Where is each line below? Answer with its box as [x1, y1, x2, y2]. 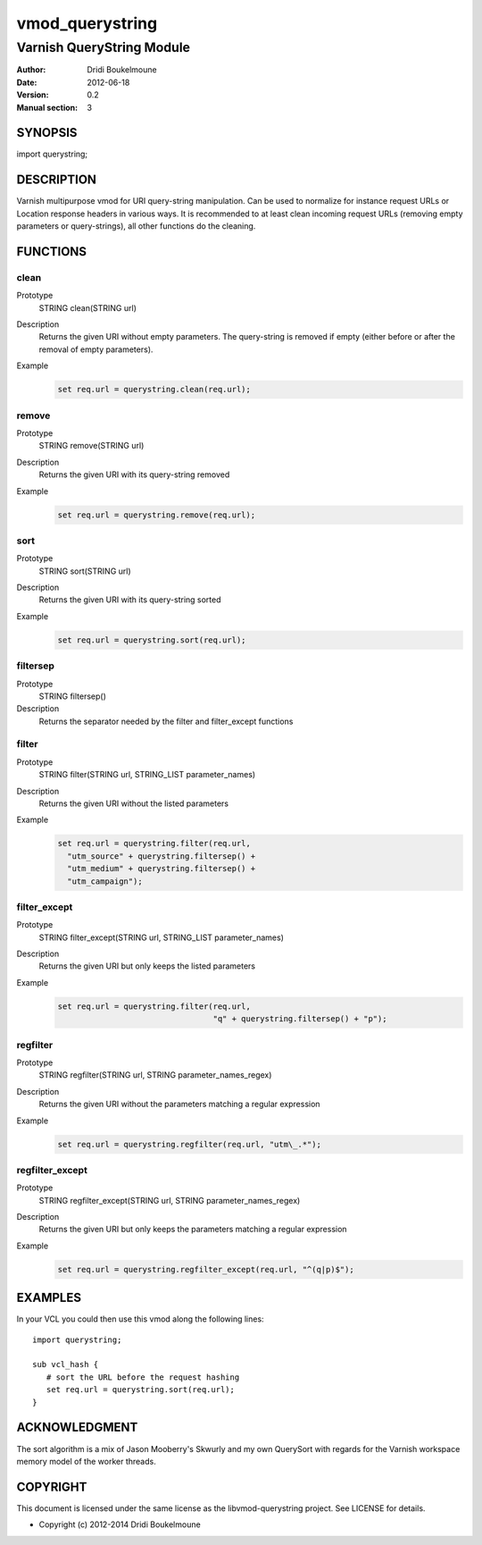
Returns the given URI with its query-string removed [38, 469, 230, 480]
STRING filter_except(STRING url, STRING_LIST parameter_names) [38, 932, 285, 943]
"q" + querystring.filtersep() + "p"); [212, 1014, 387, 1024]
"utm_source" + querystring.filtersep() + [67, 851, 256, 861]
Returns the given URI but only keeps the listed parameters [38, 961, 256, 971]
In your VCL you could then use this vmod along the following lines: [16, 1314, 264, 1324]
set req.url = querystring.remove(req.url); [57, 509, 256, 520]
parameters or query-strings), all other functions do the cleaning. [16, 221, 256, 231]
